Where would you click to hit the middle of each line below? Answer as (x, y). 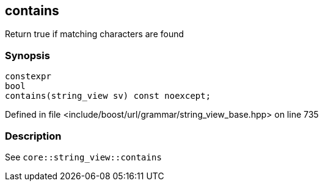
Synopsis (27, 55)
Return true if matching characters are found (95, 34)
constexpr (28, 77)
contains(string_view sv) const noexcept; (108, 96)
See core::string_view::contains (83, 157)
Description (33, 136)
